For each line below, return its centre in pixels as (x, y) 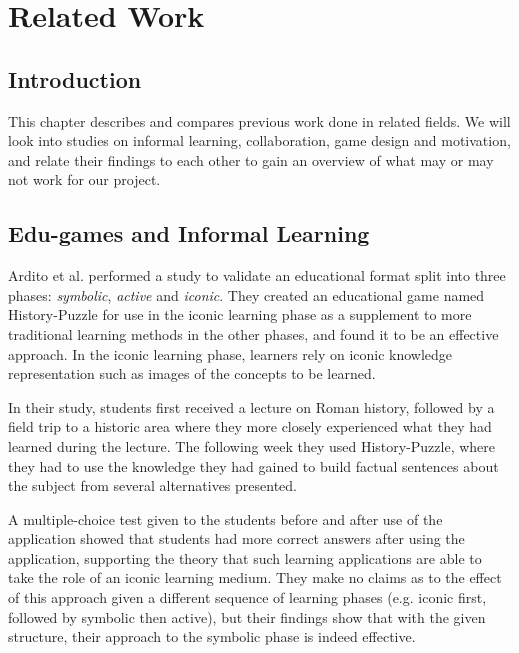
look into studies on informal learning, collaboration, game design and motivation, (259, 140)
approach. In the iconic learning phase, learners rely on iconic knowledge (230, 353)
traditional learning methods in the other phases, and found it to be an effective (253, 333)
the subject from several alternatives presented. (153, 485)
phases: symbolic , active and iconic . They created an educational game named (246, 294)
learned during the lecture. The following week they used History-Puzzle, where (252, 445)
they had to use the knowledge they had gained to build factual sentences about (253, 465)
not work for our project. (84, 179)
